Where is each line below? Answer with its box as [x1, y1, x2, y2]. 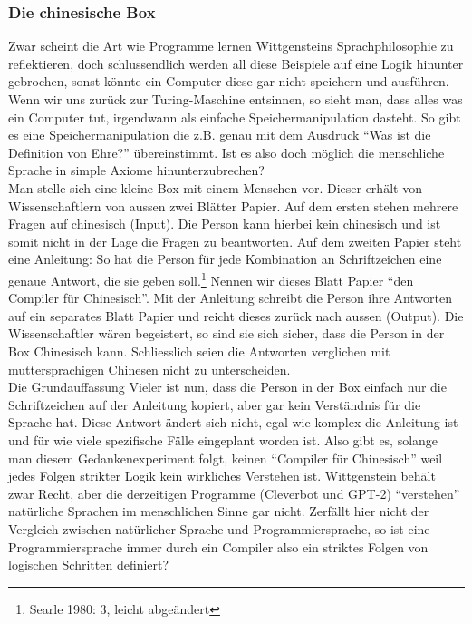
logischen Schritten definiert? [8, 555, 169, 574]
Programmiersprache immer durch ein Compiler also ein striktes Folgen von [8, 537, 429, 556]
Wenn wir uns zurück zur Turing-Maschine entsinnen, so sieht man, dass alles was [8, 90, 463, 108]
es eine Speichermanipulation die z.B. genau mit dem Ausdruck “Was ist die [8, 125, 431, 144]
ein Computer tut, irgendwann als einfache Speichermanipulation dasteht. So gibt [8, 107, 461, 126]
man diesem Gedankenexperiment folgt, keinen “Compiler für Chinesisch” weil [8, 448, 443, 467]
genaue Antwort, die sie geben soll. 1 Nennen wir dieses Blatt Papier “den [8, 268, 414, 289]
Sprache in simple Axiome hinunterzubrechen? [8, 161, 265, 180]
